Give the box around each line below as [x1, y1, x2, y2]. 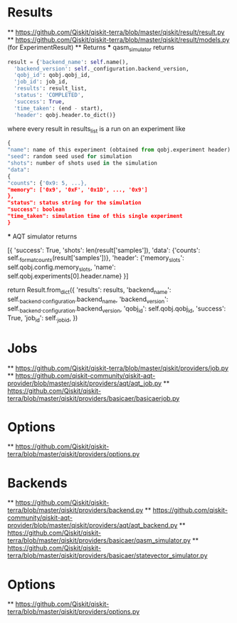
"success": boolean [7, 206, 65, 214]
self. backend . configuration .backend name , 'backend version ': [7, 295, 169, 305]
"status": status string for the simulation [7, 199, 142, 206]
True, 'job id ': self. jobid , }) [7, 313, 78, 324]
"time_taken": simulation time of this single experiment [7, 213, 183, 220]
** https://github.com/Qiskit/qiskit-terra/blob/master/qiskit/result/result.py [7, 28, 225, 36]
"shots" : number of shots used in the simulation [7, 159, 158, 167]
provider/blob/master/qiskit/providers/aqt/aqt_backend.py [7, 521, 178, 530]
